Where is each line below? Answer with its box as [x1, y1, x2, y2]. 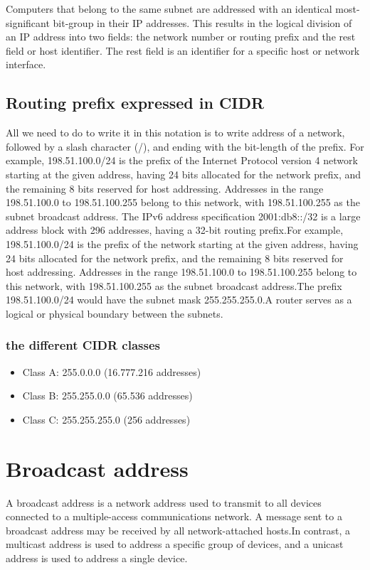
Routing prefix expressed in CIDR [6, 92, 265, 114]
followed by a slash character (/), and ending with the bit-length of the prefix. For [6, 139, 364, 154]
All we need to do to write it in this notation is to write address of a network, [6, 125, 345, 140]
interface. [6, 57, 46, 72]
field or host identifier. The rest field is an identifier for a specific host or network [6, 43, 360, 58]
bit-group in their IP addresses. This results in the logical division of [53, 15, 352, 30]
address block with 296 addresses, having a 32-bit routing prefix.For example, [6, 222, 344, 237]
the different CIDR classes [6, 336, 160, 354]
